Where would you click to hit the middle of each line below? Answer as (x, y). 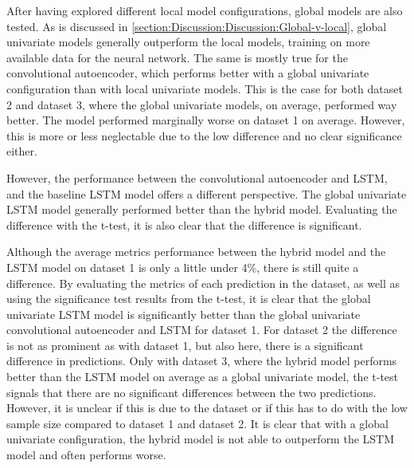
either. (22, 151)
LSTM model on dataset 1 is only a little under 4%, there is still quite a (183, 267)
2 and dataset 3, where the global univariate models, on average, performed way (202, 104)
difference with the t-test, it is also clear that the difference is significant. (184, 224)
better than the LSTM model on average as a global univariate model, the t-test (203, 377)
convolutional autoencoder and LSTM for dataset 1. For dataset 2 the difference (202, 330)
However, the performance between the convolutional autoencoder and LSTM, (197, 177)
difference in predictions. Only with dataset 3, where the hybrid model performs (202, 361)
